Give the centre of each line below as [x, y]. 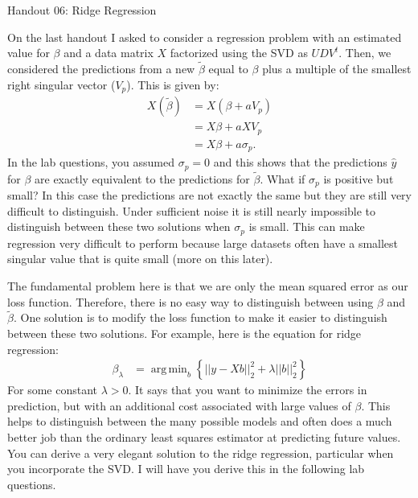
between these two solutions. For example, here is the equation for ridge [184, 333]
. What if [283, 178]
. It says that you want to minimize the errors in [248, 390]
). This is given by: [173, 84]
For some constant [52, 390]
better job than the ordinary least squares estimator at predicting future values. [204, 437]
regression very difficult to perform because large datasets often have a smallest [203, 243]
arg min [169, 370]
